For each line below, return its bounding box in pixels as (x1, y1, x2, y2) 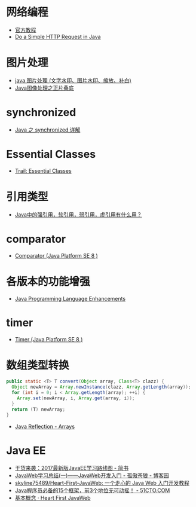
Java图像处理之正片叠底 (14, 84, 75, 91)
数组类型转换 (6, 358, 70, 372)
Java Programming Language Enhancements (14, 295, 126, 302)
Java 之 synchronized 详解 (14, 126, 81, 133)
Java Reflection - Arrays (14, 423, 75, 430)
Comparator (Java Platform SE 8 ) (14, 252, 99, 259)
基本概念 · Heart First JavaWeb (14, 494, 91, 501)
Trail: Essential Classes (14, 167, 72, 174)
